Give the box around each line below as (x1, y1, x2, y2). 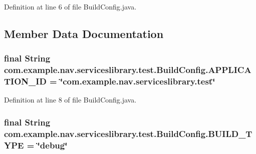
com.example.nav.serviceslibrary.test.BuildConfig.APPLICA (4, 63, 251, 76)
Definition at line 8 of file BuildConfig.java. (4, 94, 137, 105)
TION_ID (4, 75, 47, 87)
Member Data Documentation (4, 25, 164, 41)
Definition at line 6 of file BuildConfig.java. (4, 1, 137, 11)
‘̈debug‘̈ (37, 138, 68, 151)
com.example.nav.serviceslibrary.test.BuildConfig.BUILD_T (4, 127, 252, 139)
